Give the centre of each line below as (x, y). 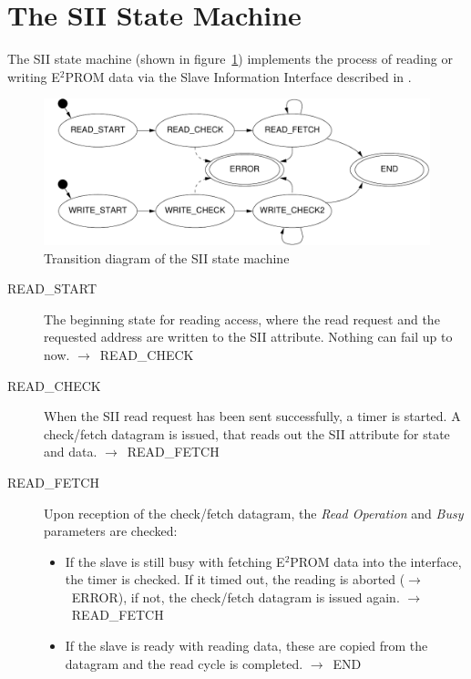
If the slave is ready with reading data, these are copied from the (246, 646)
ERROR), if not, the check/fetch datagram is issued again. (235, 597)
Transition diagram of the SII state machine (167, 257)
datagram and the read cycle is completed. (184, 663)
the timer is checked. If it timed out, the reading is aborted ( (235, 579)
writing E (34, 76)
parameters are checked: (111, 531)
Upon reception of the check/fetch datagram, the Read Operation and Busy (254, 513)
